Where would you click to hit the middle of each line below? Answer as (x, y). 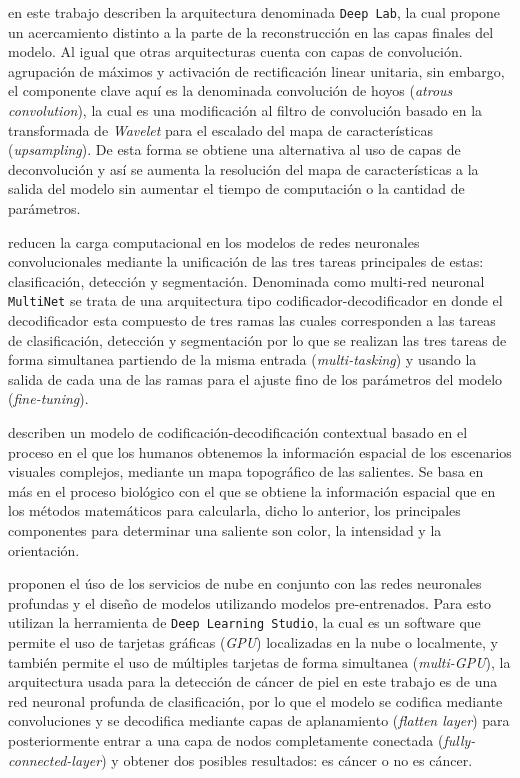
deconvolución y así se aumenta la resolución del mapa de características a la (243, 168)
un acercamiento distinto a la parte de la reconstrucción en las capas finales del (251, 31)
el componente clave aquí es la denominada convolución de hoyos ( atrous (230, 90)
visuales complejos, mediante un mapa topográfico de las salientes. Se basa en (246, 471)
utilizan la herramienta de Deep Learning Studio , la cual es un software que (244, 622)
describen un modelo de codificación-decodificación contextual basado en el (238, 432)
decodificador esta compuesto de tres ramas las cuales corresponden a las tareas (252, 320)
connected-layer (55, 759)
